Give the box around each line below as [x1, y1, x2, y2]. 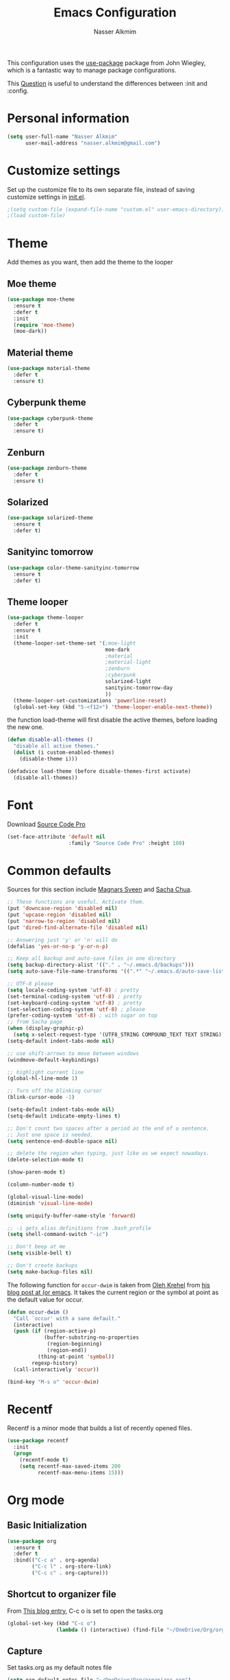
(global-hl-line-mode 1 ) [7, 1075, 78, 1082]
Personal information [7, 111, 130, 126]
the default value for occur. [7, 1295, 84, 1303]
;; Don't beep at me [7, 1244, 66, 1250]
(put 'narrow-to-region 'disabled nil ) [7, 917, 121, 924]
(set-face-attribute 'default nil [7, 833, 106, 840]
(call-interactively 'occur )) [13, 1366, 99, 1373]
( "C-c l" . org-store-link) [31, 1564, 112, 1570]
